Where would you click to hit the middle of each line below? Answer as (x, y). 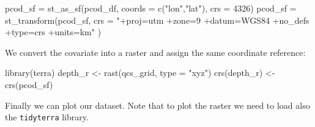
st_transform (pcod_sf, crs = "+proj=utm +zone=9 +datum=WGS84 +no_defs (157, 20)
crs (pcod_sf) (29, 84)
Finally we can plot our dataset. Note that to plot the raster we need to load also (157, 105)
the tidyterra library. (47, 117)
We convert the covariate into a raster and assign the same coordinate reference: (155, 52)
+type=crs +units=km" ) (53, 32)
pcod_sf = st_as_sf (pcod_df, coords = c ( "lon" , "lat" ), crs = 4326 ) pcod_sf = (151, 8)
